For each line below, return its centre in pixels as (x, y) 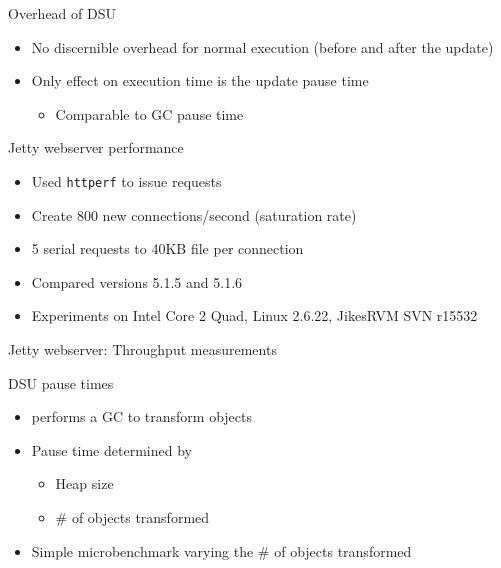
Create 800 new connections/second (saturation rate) (194, 214)
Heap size (84, 483)
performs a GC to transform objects (142, 416)
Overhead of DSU (62, 13)
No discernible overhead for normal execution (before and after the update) (262, 46)
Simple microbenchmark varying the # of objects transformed (221, 550)
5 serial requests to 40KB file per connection (167, 248)
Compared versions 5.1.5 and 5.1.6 (137, 281)
